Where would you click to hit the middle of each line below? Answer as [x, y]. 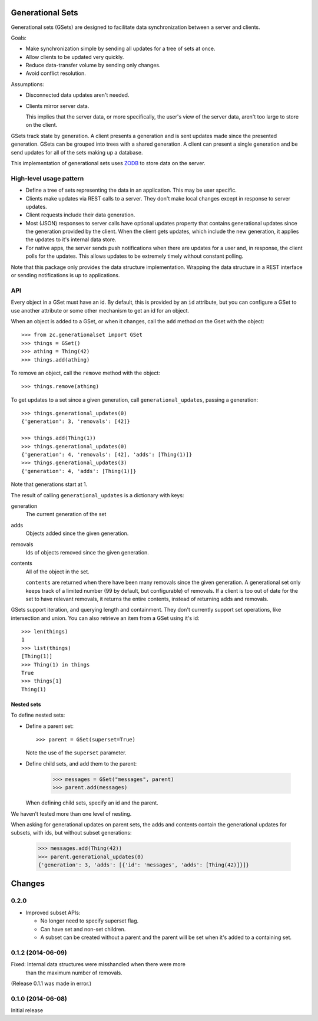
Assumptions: [27, 84]
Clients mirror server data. [57, 106]
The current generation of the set [66, 514]
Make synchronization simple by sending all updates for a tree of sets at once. [120, 49]
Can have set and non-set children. [83, 929]
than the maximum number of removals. [74, 973]
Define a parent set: [49, 726]
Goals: [19, 38]
